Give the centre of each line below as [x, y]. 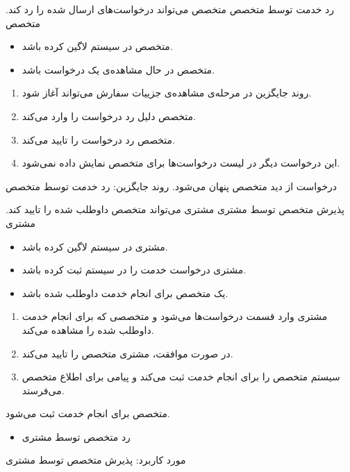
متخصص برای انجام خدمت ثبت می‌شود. [88, 413]
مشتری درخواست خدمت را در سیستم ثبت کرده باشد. [134, 270]
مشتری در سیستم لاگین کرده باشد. [95, 246]
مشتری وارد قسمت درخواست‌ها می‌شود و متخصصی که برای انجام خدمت [175, 316]
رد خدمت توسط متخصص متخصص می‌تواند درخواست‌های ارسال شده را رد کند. [170, 9]
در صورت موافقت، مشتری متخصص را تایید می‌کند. [127, 353]
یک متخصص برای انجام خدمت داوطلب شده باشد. [125, 293]
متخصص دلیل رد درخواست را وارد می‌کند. [109, 116]
